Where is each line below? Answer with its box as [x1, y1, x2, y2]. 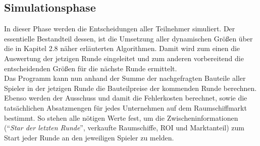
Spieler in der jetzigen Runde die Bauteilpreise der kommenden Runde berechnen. [4, 82, 257, 93]
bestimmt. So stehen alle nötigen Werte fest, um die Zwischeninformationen [4, 112, 238, 123]
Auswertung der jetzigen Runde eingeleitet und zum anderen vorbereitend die [4, 53, 244, 63]
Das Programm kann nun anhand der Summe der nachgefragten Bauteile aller [4, 73, 246, 83]
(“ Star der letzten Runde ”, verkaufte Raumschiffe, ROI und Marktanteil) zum [4, 122, 245, 133]
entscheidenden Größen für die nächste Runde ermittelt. [4, 63, 177, 73]
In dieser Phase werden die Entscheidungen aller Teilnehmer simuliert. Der [4, 23, 235, 34]
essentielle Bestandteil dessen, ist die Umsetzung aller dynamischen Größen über [4, 33, 253, 43]
